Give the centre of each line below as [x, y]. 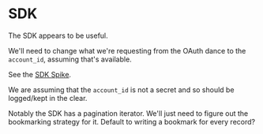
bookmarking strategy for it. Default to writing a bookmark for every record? [131, 121]
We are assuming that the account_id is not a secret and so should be [121, 89]
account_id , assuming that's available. [70, 59]
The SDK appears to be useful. [58, 35]
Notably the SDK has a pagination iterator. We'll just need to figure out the [128, 113]
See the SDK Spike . [40, 74]
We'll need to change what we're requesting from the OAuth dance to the [127, 50]
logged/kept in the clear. [48, 98]
